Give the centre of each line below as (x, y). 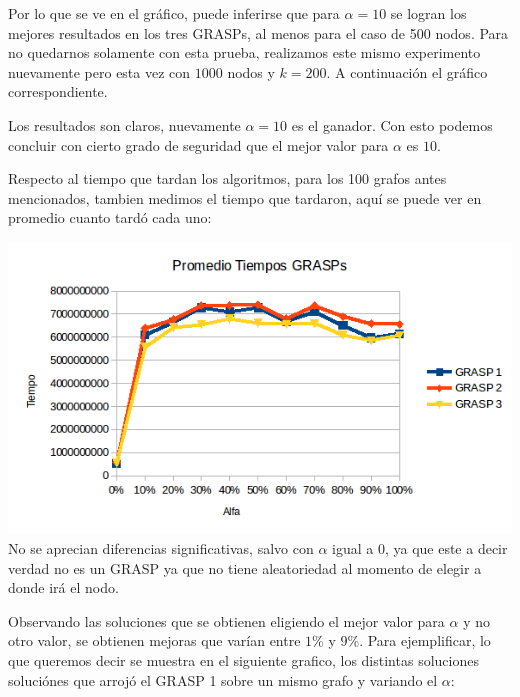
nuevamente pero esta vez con (99, 71)
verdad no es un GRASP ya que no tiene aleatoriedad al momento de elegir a (245, 567)
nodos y (251, 71)
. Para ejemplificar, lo (425, 640)
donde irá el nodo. (63, 587)
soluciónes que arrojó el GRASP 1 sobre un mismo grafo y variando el (223, 679)
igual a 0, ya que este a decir (420, 547)
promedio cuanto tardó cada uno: (110, 217)
